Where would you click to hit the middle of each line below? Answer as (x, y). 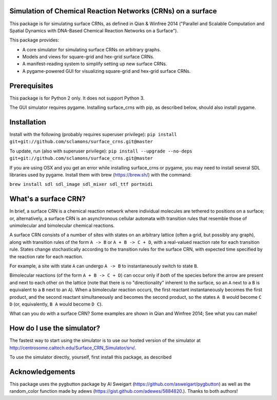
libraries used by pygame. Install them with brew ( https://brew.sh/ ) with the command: (101, 175)
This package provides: (34, 40)
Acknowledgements (42, 372)
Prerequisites (31, 85)
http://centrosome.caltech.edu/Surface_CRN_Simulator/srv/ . (73, 348)
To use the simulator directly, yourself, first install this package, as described (91, 357)
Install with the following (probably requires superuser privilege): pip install (93, 135)
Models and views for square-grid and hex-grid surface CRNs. (88, 57)
